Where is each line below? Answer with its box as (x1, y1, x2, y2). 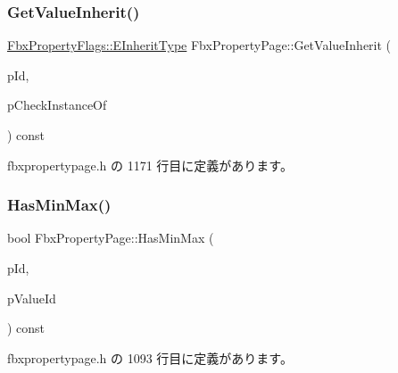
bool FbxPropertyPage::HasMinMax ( (7, 228, 214, 247)
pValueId (7, 288, 56, 307)
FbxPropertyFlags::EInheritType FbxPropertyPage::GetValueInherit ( (7, 36, 392, 54)
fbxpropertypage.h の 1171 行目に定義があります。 (7, 155, 293, 174)
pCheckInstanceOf (7, 95, 107, 114)
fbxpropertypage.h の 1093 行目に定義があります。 (7, 348, 293, 367)
